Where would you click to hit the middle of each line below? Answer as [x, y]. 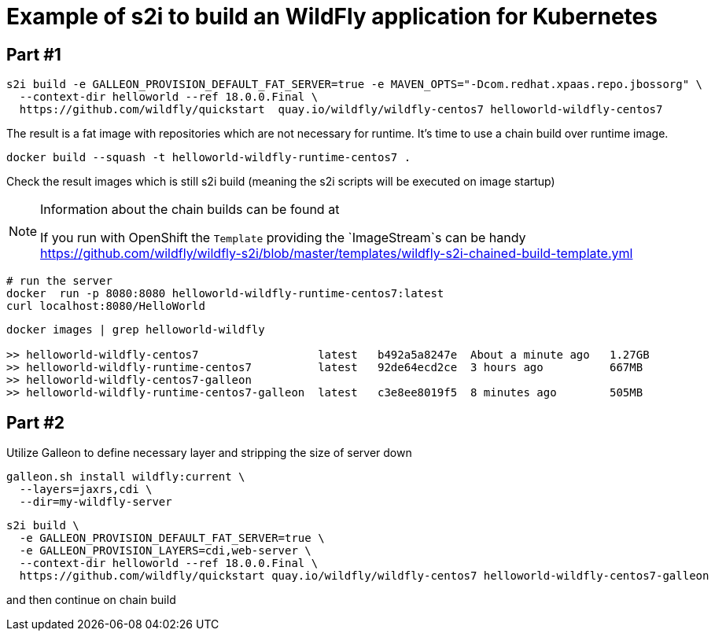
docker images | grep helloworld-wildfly [136, 330]
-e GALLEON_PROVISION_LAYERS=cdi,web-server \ [165, 551]
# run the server [59, 281]
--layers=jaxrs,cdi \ [86, 490]
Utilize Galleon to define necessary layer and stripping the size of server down [209, 453]
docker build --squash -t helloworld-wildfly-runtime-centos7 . [209, 158]
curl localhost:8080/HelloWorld [106, 306]
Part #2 [36, 422]
